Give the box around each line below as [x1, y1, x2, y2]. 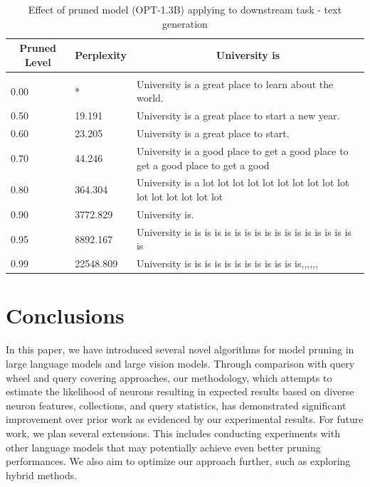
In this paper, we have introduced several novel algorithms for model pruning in [6, 342, 354, 357]
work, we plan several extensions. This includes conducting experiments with [6, 425, 340, 440]
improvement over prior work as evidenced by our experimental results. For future [6, 412, 364, 427]
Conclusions [6, 301, 125, 330]
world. [136, 90, 164, 105]
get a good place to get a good [136, 157, 270, 172]
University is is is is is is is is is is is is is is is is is [136, 224, 351, 239]
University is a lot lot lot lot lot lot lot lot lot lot [136, 175, 349, 190]
